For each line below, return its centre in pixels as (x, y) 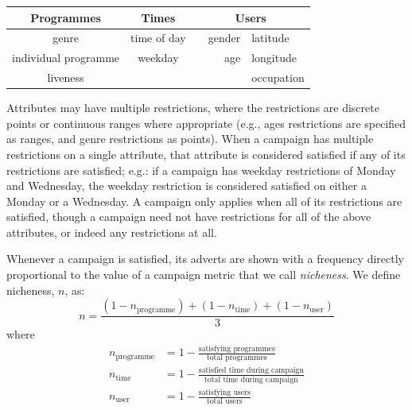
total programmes (237, 358)
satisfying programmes (237, 348)
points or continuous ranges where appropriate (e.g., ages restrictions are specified (206, 123)
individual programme (66, 58)
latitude (270, 38)
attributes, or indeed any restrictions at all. (112, 232)
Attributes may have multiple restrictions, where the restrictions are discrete (193, 108)
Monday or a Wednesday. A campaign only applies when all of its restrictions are (204, 201)
